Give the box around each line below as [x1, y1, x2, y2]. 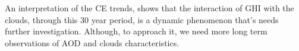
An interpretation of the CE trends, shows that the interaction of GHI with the [5, 2, 294, 14]
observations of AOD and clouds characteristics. [5, 36, 180, 49]
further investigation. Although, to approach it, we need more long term [5, 25, 267, 37]
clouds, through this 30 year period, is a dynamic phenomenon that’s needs [5, 13, 279, 26]
